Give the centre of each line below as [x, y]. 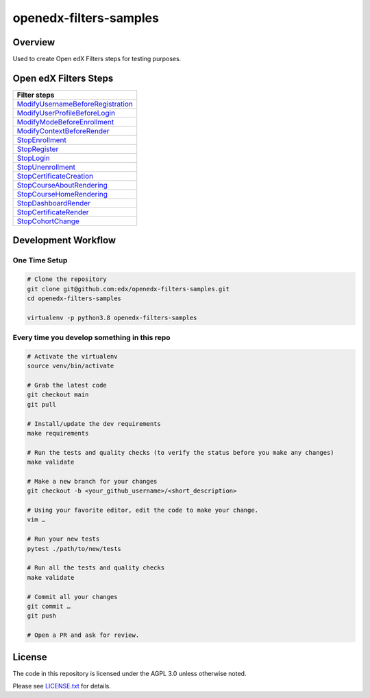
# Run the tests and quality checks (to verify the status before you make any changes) [181, 452]
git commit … [49, 606]
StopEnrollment [41, 139]
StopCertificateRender [53, 212]
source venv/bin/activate [71, 366]
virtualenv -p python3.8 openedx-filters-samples [112, 317]
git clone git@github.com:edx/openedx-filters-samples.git [128, 289]
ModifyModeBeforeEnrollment [65, 122]
